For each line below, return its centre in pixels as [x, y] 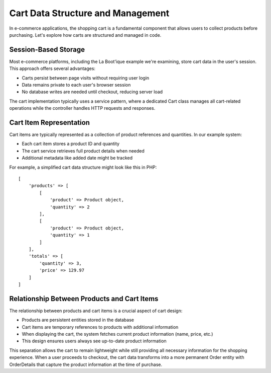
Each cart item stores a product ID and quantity [71, 144]
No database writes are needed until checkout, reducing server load [92, 92]
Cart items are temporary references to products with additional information [100, 327]
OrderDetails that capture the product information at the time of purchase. [86, 364]
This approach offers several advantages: [52, 68]
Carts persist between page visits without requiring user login [86, 78]
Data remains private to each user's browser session [76, 85]
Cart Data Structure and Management [89, 13]
